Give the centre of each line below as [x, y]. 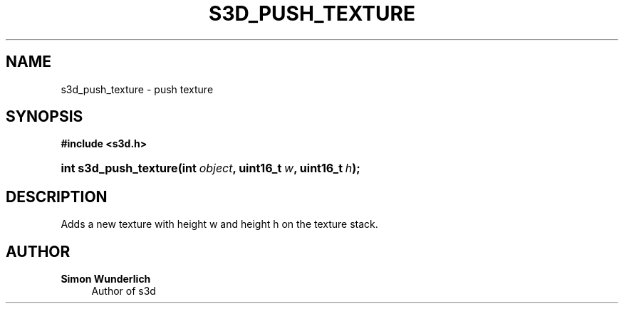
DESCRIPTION [57, 197]
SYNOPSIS [45, 117]
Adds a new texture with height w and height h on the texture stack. [219, 224]
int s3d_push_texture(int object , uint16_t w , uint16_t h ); [210, 168]
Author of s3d [124, 291]
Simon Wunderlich [106, 279]
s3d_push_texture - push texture [137, 89]
